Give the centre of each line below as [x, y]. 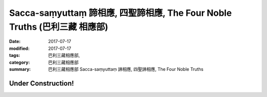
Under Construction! [42, 83]
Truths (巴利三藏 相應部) [59, 27]
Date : [15, 42]
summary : [20, 69]
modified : [19, 48]
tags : [15, 55]
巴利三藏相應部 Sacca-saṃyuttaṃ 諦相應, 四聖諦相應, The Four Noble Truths [126, 69]
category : [20, 62]
